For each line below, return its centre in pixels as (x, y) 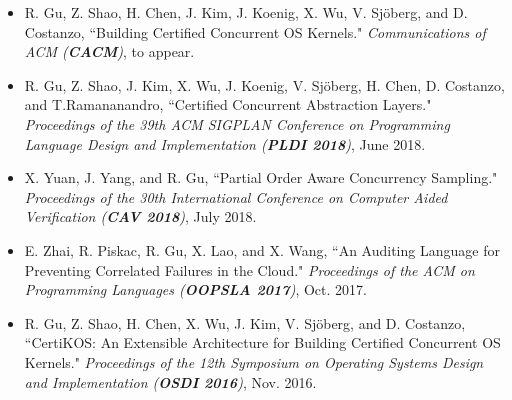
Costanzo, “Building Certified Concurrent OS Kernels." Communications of (255, 31)
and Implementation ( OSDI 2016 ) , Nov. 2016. (170, 381)
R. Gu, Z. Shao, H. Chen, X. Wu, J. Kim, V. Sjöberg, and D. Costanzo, (245, 322)
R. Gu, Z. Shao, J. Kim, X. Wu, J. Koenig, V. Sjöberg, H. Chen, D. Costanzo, (264, 84)
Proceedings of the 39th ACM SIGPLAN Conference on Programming (237, 123)
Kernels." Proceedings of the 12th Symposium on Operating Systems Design (254, 361)
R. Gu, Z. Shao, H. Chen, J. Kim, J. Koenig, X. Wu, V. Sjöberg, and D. (246, 12)
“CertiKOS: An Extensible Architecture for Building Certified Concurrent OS (262, 342)
